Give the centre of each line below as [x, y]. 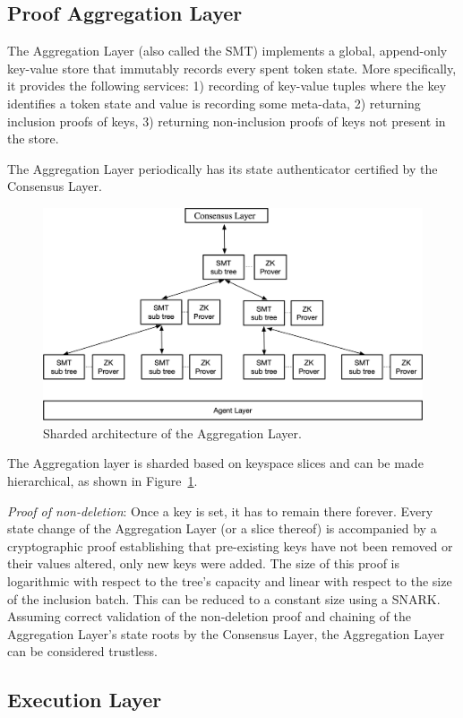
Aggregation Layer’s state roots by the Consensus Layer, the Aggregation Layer [226, 633]
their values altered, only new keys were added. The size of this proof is [204, 563]
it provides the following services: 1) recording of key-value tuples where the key [227, 86]
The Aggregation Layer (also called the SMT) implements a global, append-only [227, 51]
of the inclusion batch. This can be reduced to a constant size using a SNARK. [224, 598]
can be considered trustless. [82, 651]
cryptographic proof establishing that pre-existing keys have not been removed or [230, 545]
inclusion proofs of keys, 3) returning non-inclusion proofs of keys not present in [227, 121]
